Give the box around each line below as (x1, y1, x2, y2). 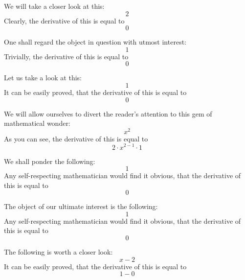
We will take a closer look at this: (4, 1, 105, 11)
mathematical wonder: (4, 118, 70, 128)
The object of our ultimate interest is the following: (4, 201, 158, 211)
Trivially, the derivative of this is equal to (4, 51, 129, 61)
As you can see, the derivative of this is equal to (4, 133, 148, 143)
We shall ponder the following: (4, 156, 95, 166)
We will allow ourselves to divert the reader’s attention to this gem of (4, 108, 212, 118)
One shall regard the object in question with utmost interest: (4, 37, 186, 47)
